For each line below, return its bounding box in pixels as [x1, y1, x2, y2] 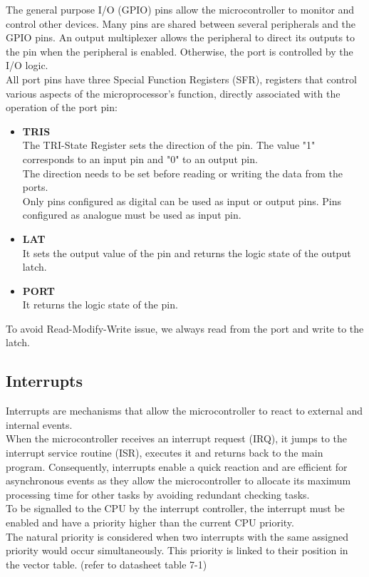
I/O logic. [6, 58, 48, 73]
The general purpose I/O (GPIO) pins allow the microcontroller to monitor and [6, 2, 355, 16]
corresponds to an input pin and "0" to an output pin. [22, 151, 258, 166]
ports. [22, 180, 48, 194]
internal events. [6, 417, 73, 432]
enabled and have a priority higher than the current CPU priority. [6, 515, 294, 530]
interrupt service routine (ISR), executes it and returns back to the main [6, 445, 323, 460]
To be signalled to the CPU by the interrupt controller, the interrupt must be [6, 501, 345, 516]
